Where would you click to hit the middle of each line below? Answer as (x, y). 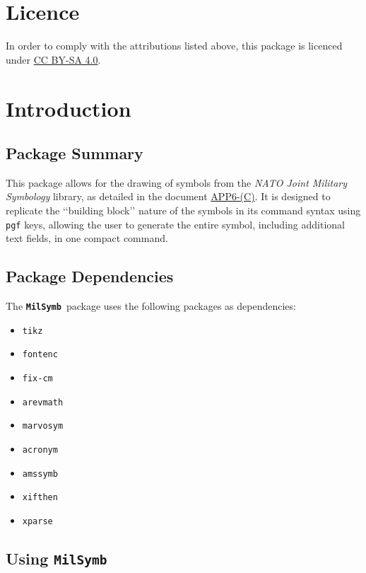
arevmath (43, 402)
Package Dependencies (90, 276)
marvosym (43, 426)
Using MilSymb (57, 558)
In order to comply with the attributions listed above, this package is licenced (174, 46)
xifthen (40, 498)
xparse (37, 522)
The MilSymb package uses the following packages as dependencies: (151, 306)
